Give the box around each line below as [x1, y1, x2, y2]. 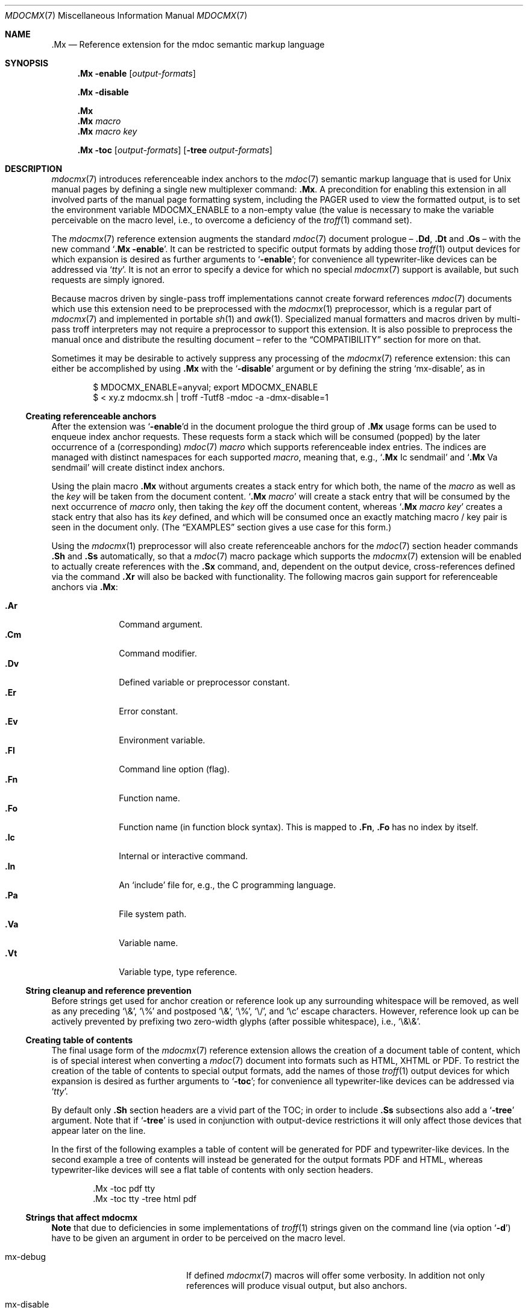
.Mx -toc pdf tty [93, 1183, 156, 1194]
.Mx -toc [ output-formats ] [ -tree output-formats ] [77, 145, 272, 155]
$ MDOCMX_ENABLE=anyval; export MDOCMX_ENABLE [93, 382, 318, 392]
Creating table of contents [25, 1035, 133, 1045]
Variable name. [119, 938, 178, 948]
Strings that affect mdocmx [25, 1212, 138, 1222]
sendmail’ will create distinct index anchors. [51, 462, 225, 472]
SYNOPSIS [5, 58, 49, 68]
